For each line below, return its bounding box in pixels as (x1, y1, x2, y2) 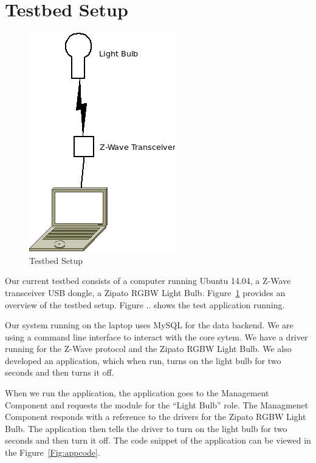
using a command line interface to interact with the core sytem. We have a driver (5, 330, 308, 343)
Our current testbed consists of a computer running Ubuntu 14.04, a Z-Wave (5, 274, 291, 287)
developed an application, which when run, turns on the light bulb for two (5, 354, 281, 367)
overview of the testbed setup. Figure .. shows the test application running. (5, 298, 285, 311)
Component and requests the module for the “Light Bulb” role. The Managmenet (5, 398, 309, 411)
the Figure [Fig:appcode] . (5, 446, 100, 459)
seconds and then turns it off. (5, 366, 114, 379)
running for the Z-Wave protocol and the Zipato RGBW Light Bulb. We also (5, 342, 292, 355)
